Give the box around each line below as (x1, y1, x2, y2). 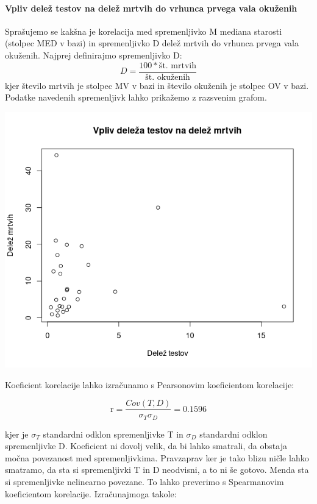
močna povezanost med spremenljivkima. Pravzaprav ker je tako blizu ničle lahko (5, 451, 309, 464)
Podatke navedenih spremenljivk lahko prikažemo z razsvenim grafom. (5, 91, 267, 104)
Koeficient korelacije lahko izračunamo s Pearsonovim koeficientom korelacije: (5, 378, 294, 391)
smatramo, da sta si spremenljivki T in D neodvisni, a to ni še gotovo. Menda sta (5, 463, 309, 476)
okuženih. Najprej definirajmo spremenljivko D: (5, 48, 182, 61)
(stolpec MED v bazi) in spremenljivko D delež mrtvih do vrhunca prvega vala (5, 37, 299, 49)
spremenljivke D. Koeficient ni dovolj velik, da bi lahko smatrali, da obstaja (5, 439, 287, 452)
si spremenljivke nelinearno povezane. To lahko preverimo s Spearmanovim (5, 475, 284, 488)
